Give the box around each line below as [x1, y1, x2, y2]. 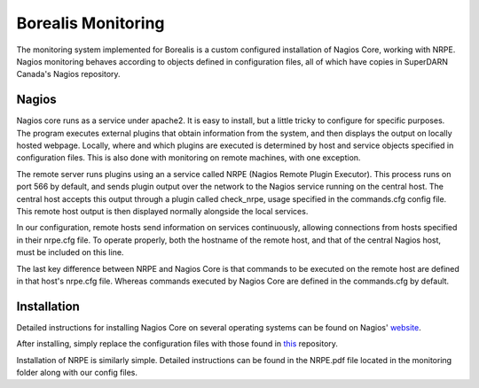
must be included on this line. [16, 247, 124, 258]
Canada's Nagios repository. [16, 69, 121, 80]
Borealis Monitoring [16, 13, 165, 33]
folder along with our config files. [16, 368, 137, 377]
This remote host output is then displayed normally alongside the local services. [16, 206, 309, 216]
